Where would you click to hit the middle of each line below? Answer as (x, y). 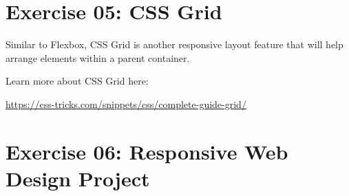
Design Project (78, 178)
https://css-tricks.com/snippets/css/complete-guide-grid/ (126, 104)
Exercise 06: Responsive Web (147, 151)
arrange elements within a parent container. (98, 57)
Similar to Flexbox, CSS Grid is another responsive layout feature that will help (174, 44)
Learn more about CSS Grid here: (77, 81)
